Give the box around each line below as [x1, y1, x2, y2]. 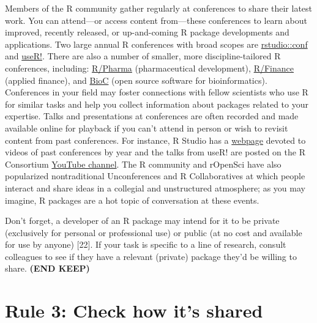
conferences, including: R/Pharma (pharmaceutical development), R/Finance [5, 61, 294, 74]
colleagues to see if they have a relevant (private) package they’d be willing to [5, 250, 297, 262]
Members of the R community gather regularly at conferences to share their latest [5, 2, 313, 14]
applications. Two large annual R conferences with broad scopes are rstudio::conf [5, 37, 308, 50]
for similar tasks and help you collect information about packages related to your [5, 97, 308, 110]
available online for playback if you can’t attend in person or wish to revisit [5, 121, 288, 134]
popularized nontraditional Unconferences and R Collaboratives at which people [5, 169, 305, 182]
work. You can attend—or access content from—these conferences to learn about [5, 13, 307, 26]
